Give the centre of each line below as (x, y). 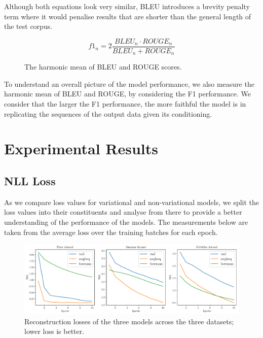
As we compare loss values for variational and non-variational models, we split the (132, 202)
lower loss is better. (54, 331)
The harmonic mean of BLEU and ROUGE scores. (103, 67)
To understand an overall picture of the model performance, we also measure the (129, 83)
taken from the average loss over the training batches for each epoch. (111, 232)
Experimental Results (81, 148)
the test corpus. (28, 26)
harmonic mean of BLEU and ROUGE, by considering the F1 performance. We (127, 94)
